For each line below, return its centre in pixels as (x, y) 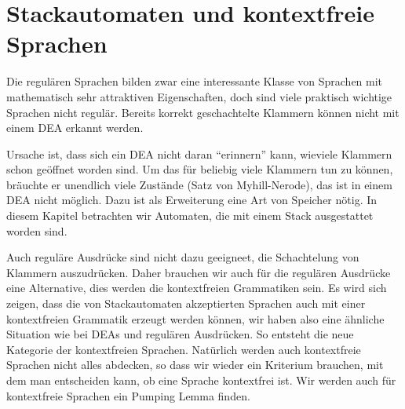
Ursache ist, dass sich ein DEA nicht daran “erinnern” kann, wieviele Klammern (199, 153)
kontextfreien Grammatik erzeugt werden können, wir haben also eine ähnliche (195, 318)
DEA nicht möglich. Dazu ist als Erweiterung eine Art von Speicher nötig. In (192, 200)
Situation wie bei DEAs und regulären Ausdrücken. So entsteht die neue (180, 334)
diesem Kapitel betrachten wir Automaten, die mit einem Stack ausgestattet (190, 215)
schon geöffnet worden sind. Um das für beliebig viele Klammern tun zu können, (200, 169)
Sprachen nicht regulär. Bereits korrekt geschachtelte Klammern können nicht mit (203, 112)
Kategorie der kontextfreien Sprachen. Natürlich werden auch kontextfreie (184, 349)
